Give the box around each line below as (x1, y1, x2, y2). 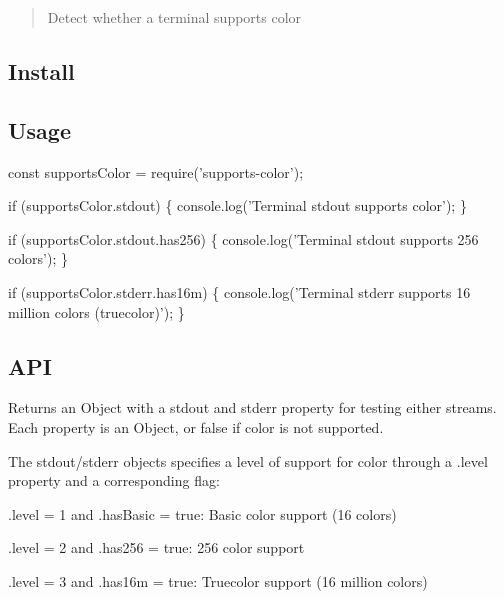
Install (8, 55, 75, 86)
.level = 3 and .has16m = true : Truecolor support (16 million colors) (8, 570, 428, 591)
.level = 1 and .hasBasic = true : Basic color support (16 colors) (8, 503, 397, 524)
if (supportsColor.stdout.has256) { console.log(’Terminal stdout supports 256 (8, 228, 479, 249)
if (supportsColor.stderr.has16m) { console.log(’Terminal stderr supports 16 (8, 281, 471, 302)
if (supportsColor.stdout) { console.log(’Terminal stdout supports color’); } (8, 195, 467, 216)
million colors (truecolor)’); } (8, 301, 185, 322)
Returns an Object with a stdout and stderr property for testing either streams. (8, 397, 497, 418)
